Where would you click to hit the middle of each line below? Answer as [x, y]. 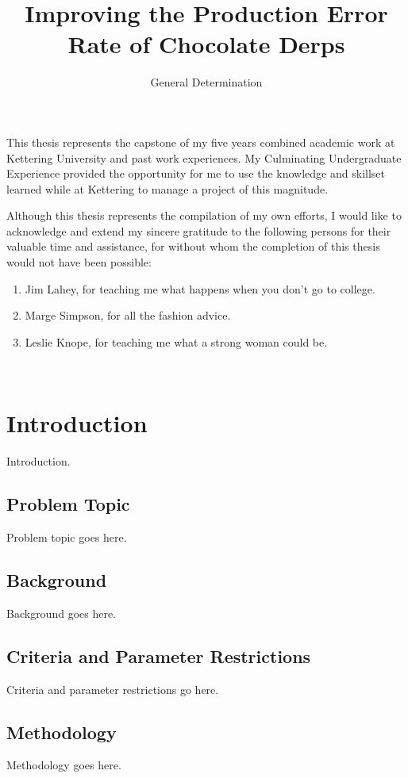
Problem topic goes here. [67, 537]
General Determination [206, 82]
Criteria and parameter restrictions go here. [113, 689]
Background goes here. [62, 613]
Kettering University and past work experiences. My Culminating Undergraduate [204, 157]
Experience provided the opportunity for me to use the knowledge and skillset [196, 173]
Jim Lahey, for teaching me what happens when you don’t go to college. [200, 288]
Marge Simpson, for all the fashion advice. [128, 315]
